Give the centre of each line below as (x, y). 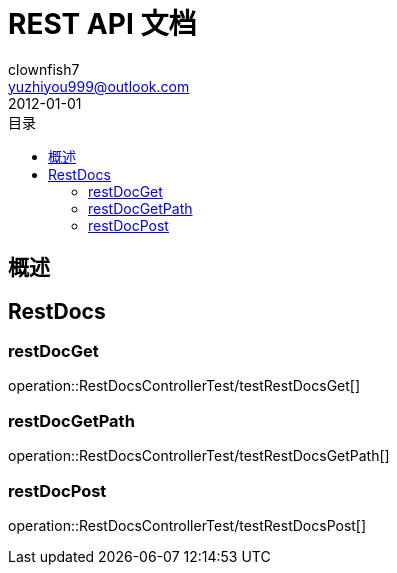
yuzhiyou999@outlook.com (99, 86)
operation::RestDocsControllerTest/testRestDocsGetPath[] (199, 456)
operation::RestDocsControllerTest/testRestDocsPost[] (187, 525)
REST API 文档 (102, 24)
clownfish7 (44, 69)
